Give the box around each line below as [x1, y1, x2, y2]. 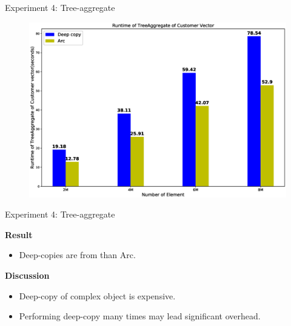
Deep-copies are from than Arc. [19, 248, 136, 261]
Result [5, 228, 33, 241]
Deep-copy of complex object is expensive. [19, 289, 176, 302]
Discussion [5, 268, 50, 281]
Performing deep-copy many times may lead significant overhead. [19, 310, 261, 322]
